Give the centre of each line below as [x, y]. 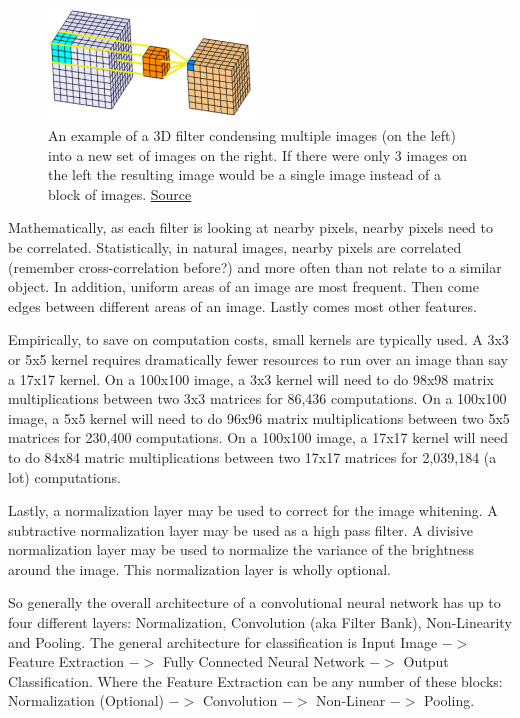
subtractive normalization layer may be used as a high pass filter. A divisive [240, 529]
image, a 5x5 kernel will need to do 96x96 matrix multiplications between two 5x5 [259, 417]
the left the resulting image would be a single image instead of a [245, 174]
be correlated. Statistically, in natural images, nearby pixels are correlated [235, 246]
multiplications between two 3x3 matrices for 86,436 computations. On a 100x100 [257, 398]
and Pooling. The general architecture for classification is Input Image [223, 641]
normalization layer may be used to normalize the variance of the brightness [241, 549]
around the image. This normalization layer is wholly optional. [199, 568]
